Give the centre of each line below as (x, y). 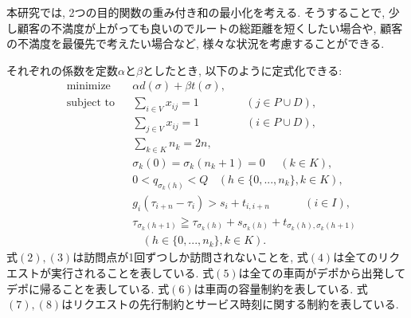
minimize (88, 86)
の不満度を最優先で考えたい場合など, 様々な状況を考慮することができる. (196, 43)
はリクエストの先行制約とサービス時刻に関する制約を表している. (230, 304)
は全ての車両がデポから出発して (322, 273)
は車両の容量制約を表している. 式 (281, 288)
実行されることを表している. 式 (132, 273)
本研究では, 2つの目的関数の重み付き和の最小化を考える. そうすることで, (196, 12)
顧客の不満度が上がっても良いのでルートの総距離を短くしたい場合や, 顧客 (210, 27)
